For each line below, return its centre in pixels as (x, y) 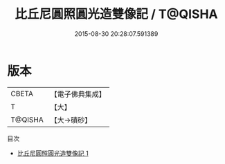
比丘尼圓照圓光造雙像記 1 (53, 153)
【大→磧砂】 (71, 120)
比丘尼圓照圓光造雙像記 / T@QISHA (116, 14)
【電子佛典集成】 (78, 94)
